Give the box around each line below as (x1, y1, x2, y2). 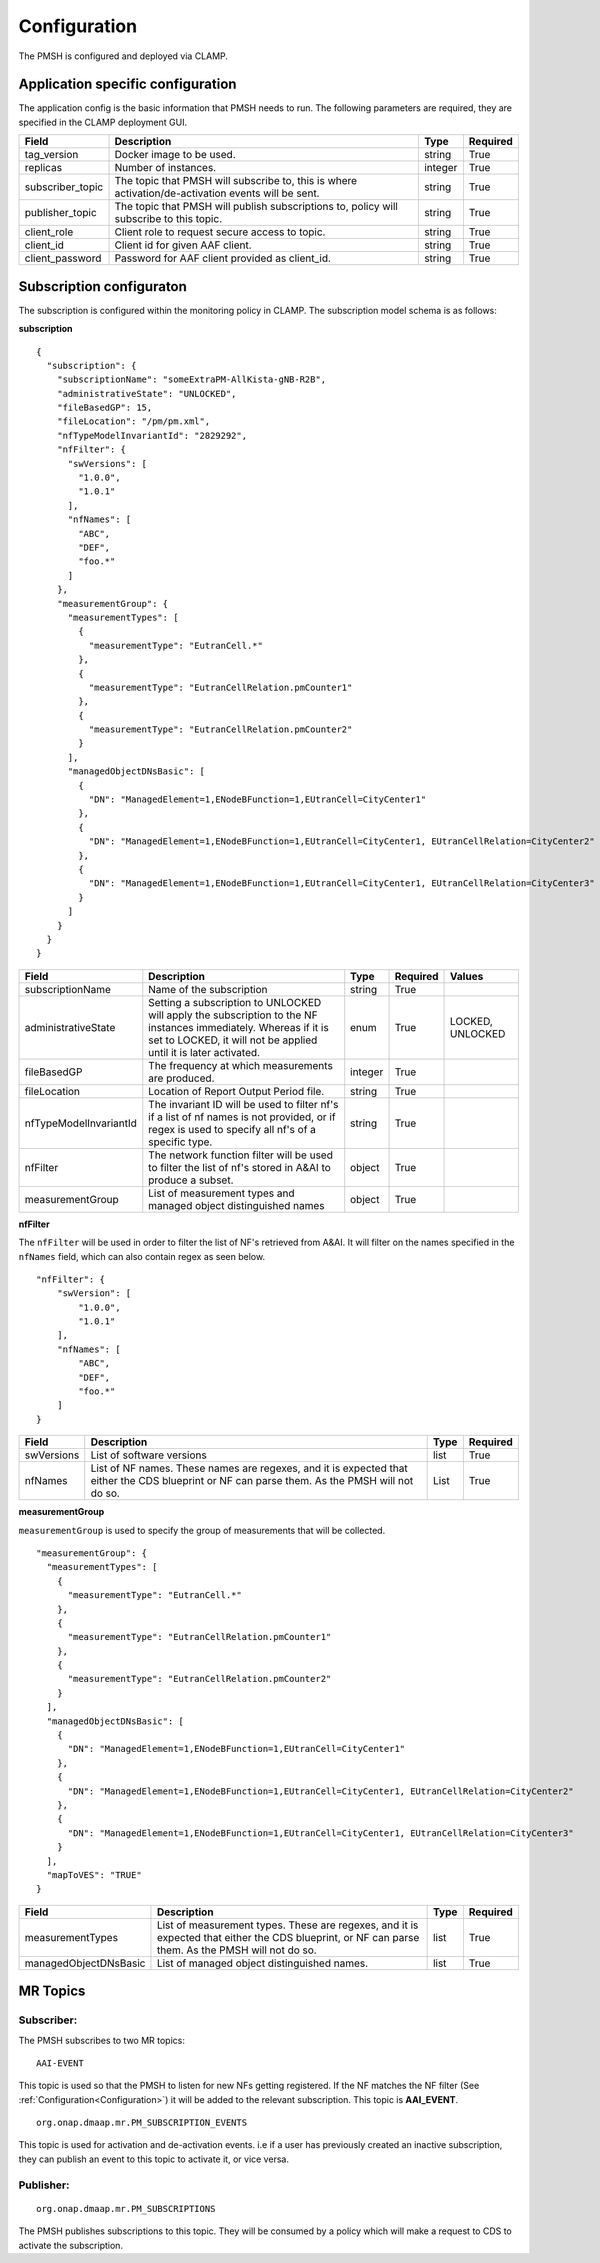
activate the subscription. (18, 2239, 124, 2251)
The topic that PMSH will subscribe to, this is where (114, 174, 358, 188)
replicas (24, 161, 63, 175)
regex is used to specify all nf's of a (148, 1122, 317, 1136)
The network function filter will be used (148, 1148, 334, 1162)
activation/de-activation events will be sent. (114, 186, 320, 200)
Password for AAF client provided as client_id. (114, 251, 332, 265)
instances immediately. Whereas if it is (148, 1020, 329, 1034)
